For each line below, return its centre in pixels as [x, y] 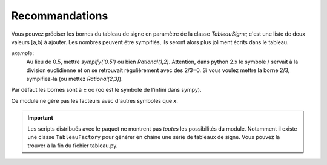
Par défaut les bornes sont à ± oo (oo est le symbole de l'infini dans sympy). [106, 89]
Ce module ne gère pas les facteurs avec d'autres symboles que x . [95, 101]
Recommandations [60, 16]
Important [41, 117]
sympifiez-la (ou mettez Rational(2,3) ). [75, 79]
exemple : [23, 53]
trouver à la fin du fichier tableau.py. [73, 146]
